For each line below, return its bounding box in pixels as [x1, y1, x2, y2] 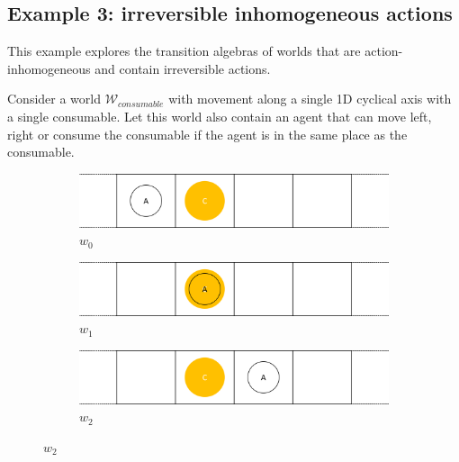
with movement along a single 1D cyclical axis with [168, 89, 452, 108]
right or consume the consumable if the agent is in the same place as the [7, 124, 408, 143]
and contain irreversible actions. [94, 59, 271, 77]
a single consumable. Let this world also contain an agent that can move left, [7, 106, 432, 125]
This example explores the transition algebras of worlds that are [7, 41, 361, 60]
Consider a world [7, 89, 101, 108]
